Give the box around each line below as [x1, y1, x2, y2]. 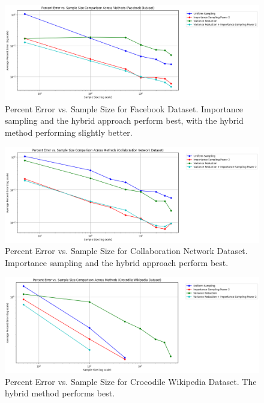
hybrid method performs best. [5, 387, 115, 399]
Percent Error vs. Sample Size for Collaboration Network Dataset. [5, 244, 248, 257]
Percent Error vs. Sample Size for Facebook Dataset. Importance [5, 102, 244, 115]
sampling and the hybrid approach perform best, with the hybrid [5, 114, 244, 127]
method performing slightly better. [5, 126, 133, 138]
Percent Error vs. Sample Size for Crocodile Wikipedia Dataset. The [5, 375, 257, 387]
